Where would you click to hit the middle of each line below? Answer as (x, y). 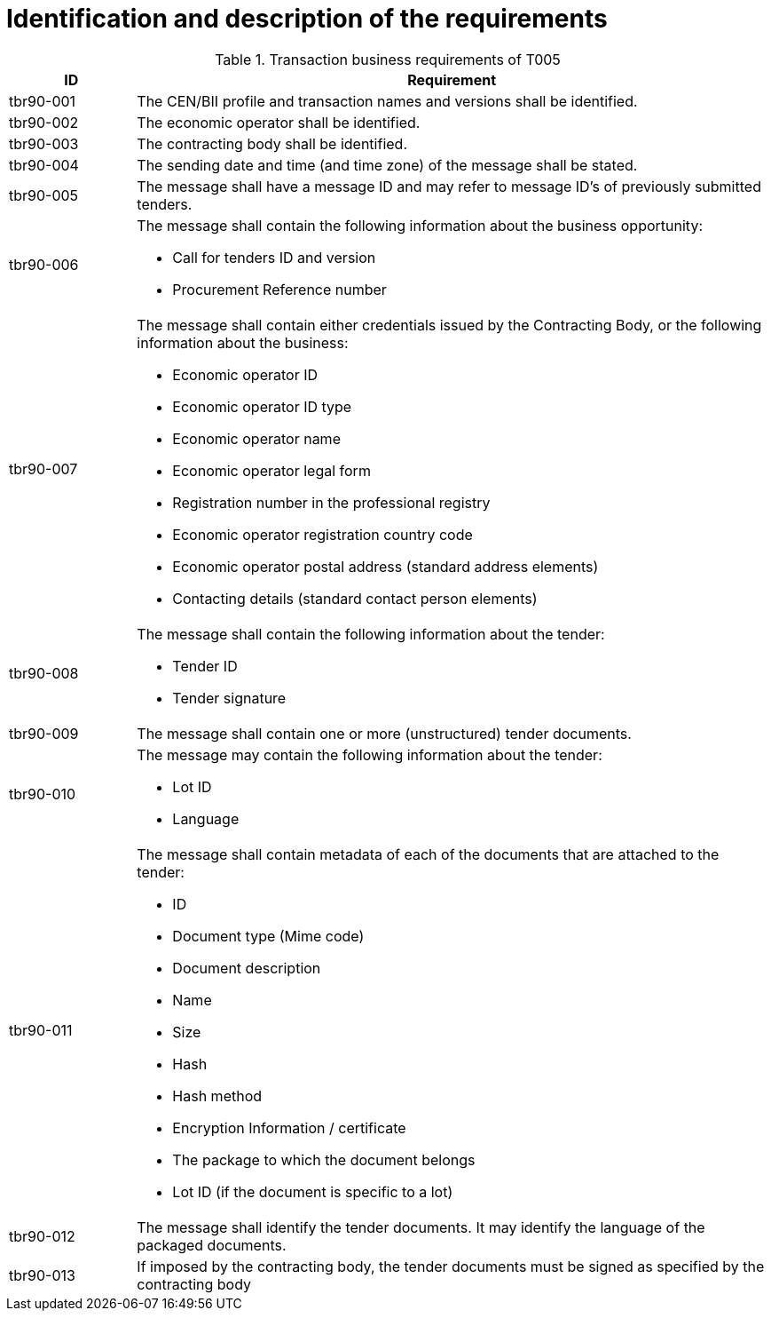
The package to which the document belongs (324, 1159)
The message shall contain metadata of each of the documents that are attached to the (428, 854)
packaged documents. (212, 1245)
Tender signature (229, 698)
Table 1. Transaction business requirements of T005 (388, 59)
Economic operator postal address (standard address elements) (385, 566)
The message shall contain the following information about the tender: (371, 634)
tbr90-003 (44, 143)
